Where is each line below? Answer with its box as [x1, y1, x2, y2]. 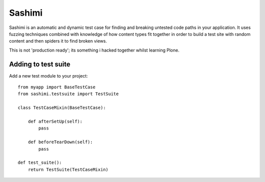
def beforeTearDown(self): [27, 139, 93, 145]
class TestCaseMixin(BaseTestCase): [18, 105, 106, 110]
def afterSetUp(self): [27, 118, 83, 124]
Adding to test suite [9, 60, 71, 68]
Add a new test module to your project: [9, 73, 88, 78]
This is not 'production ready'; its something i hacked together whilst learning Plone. [9, 47, 180, 53]
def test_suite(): [18, 160, 62, 165]
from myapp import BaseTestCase [18, 84, 96, 90]
